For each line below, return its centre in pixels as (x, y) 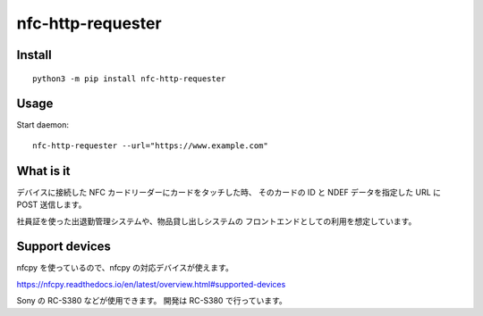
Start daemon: (43, 125)
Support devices (64, 247)
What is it (43, 171)
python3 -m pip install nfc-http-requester (129, 79)
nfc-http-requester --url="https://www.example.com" (150, 146)
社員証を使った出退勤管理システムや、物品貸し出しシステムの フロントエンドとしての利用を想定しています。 (216, 221)
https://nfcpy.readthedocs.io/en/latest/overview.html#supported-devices (151, 284)
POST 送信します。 (51, 204)
